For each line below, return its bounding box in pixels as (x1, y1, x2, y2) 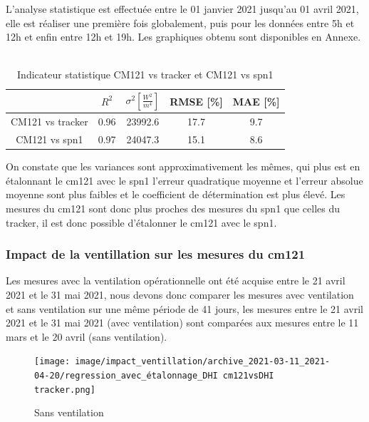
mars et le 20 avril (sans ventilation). (6, 329, 167, 344)
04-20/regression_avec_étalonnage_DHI (34, 370, 218, 381)
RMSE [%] (170, 93, 223, 108)
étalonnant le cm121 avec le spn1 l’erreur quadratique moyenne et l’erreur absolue (6, 173, 363, 187)
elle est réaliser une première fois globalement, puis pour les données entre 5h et (6, 15, 355, 30)
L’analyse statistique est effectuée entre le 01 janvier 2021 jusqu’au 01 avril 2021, (6, 1, 359, 16)
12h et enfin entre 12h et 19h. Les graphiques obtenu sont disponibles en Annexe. (6, 29, 361, 44)
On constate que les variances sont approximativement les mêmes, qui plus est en (6, 159, 360, 174)
